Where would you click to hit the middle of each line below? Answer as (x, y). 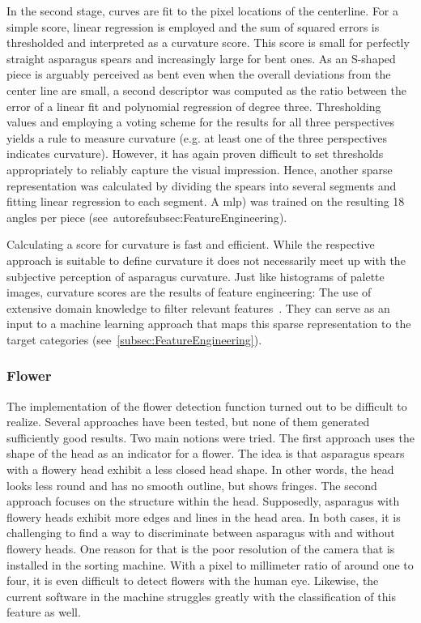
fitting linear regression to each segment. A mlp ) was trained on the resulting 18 (206, 201)
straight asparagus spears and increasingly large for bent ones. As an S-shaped (201, 58)
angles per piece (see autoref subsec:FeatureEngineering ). (147, 217)
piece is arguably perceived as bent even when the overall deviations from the (199, 74)
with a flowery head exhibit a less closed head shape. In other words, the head (200, 469)
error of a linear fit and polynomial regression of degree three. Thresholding (194, 106)
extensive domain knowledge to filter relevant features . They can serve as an (198, 307)
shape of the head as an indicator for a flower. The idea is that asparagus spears (206, 453)
